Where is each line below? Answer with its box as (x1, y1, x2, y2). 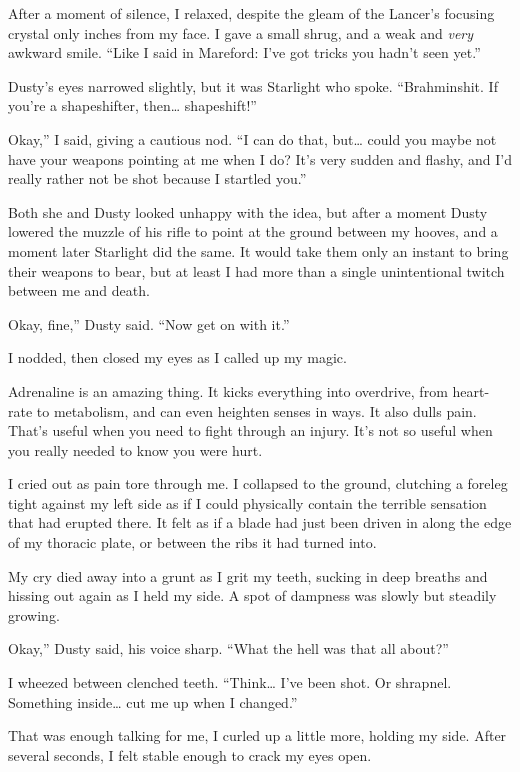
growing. (8, 604, 60, 625)
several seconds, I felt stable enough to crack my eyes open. (8, 744, 372, 765)
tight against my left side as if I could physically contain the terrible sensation (8, 492, 487, 513)
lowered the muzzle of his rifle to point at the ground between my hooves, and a (8, 221, 498, 242)
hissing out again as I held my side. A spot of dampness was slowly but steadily (8, 585, 497, 606)
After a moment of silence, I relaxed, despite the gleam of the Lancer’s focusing (8, 3, 495, 23)
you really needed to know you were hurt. (8, 439, 263, 460)
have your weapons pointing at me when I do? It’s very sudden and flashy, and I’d (8, 148, 513, 169)
